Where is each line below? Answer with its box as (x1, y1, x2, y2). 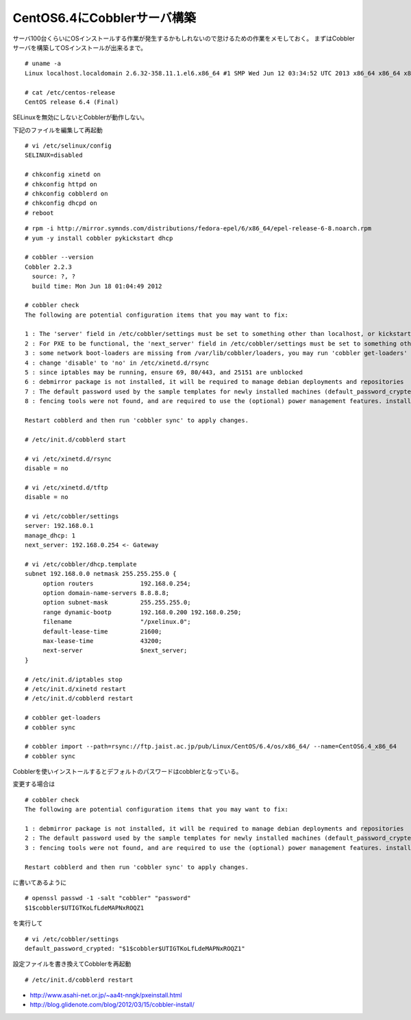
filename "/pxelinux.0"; (42, 618, 191, 626)
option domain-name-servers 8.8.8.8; (42, 590, 170, 597)
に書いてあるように (12, 878, 67, 886)
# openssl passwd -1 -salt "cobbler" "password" (25, 895, 191, 902)
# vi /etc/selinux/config (25, 142, 112, 150)
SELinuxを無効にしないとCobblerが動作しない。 (12, 113, 149, 121)
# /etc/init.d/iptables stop (25, 675, 123, 683)
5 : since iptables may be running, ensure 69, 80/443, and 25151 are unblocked (25, 369, 303, 376)
